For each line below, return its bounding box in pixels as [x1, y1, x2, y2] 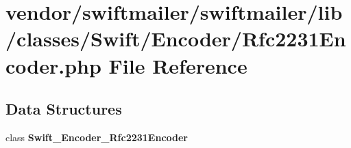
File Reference [108, 51, 247, 79]
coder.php [5, 51, 101, 79]
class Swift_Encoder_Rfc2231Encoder [5, 130, 188, 144]
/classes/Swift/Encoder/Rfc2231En [5, 25, 346, 53]
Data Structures [5, 98, 122, 119]
